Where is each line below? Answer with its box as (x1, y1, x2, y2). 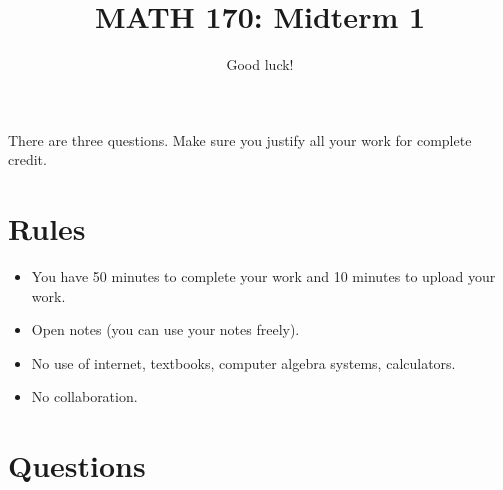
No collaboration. (31, 386, 138, 407)
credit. (8, 149, 47, 170)
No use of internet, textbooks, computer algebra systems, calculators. (31, 352, 456, 373)
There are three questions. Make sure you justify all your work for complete (8, 129, 472, 150)
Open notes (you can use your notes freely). (31, 319, 300, 340)
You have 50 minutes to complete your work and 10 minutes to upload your (31, 266, 496, 287)
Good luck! (226, 54, 294, 75)
